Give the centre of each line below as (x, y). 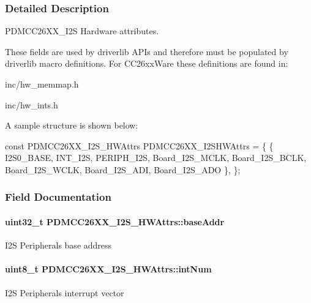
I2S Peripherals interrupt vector (65, 292)
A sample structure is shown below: (72, 125)
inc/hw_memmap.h (42, 84)
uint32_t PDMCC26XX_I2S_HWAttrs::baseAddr (115, 222)
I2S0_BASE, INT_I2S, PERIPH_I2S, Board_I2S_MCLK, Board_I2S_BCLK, (156, 158)
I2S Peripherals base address (58, 245)
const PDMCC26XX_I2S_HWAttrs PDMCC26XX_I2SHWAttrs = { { (139, 145)
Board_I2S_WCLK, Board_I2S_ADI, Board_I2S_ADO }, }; (123, 169)
